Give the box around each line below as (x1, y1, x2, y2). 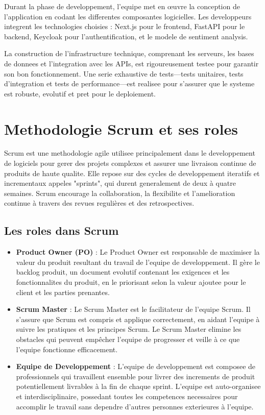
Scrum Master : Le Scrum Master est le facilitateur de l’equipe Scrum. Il (16, 304, 251, 314)
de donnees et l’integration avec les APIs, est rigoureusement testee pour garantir (4, 58, 259, 68)
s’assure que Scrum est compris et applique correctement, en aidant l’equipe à (16, 313, 260, 324)
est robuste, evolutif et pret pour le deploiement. (4, 88, 156, 99)
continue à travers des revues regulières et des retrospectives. (4, 198, 195, 208)
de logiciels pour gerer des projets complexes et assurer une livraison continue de (4, 158, 256, 168)
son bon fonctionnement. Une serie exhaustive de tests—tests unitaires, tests (4, 68, 244, 79)
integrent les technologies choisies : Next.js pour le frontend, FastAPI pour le (4, 21, 245, 32)
